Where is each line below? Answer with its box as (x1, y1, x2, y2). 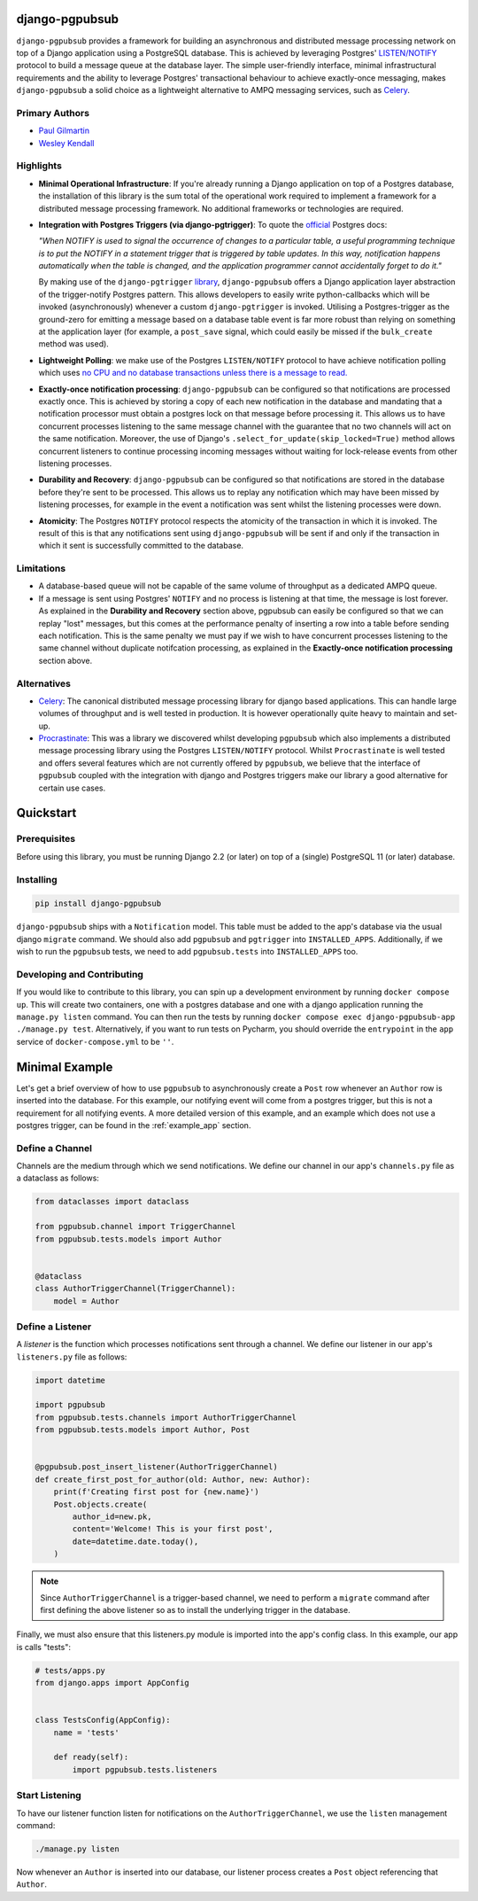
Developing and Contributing (16, 968, 143, 980)
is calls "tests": (16, 1641, 71, 1652)
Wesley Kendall (38, 137, 95, 148)
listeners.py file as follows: (16, 1352, 127, 1362)
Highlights (16, 160, 62, 172)
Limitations (16, 563, 66, 575)
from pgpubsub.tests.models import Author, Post (35, 1425, 251, 1435)
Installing (16, 873, 58, 885)
